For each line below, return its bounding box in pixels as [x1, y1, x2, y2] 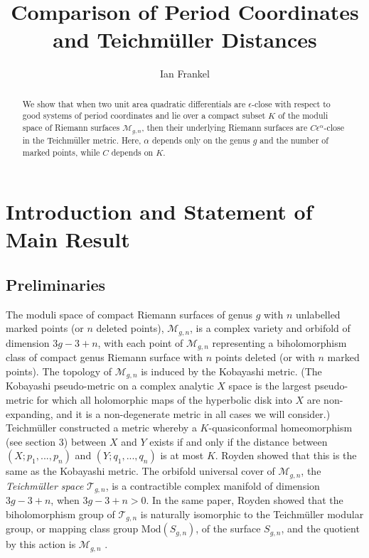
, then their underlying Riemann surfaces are [141, 122, 308, 134]
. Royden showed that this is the [215, 448, 357, 463]
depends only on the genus [151, 134, 250, 146]
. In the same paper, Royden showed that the [146, 493, 343, 508]
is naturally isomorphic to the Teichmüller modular [140, 506, 364, 521]
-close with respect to [251, 97, 331, 109]
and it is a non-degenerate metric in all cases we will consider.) [56, 406, 331, 421]
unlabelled [295, 306, 341, 321]
